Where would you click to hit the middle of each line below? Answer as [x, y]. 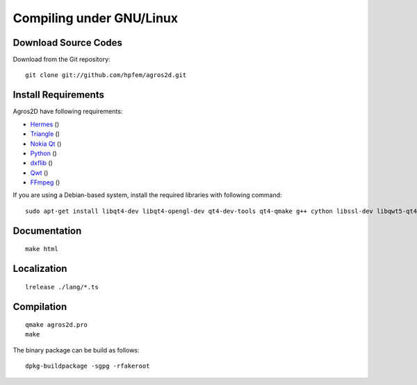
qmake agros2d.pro [57, 325]
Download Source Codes [68, 43]
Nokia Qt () [46, 144]
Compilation [40, 306]
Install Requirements [58, 95]
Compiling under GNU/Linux [96, 18]
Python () [43, 153]
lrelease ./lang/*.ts [62, 287]
